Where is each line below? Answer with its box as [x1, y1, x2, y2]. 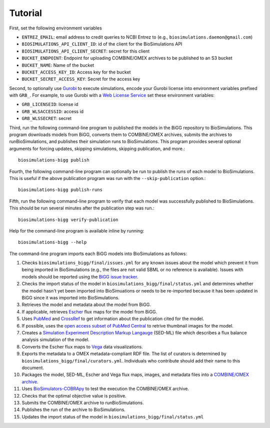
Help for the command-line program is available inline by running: [9, 227, 144, 233]
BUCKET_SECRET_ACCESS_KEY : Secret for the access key [21, 76, 140, 82]
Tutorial [9, 7, 42, 18]
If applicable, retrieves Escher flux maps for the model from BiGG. [21, 308, 157, 314]
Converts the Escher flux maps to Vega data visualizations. [21, 343, 143, 349]
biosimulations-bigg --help [18, 239, 87, 245]
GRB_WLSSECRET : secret [21, 115, 72, 121]
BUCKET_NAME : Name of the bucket [21, 62, 94, 68]
